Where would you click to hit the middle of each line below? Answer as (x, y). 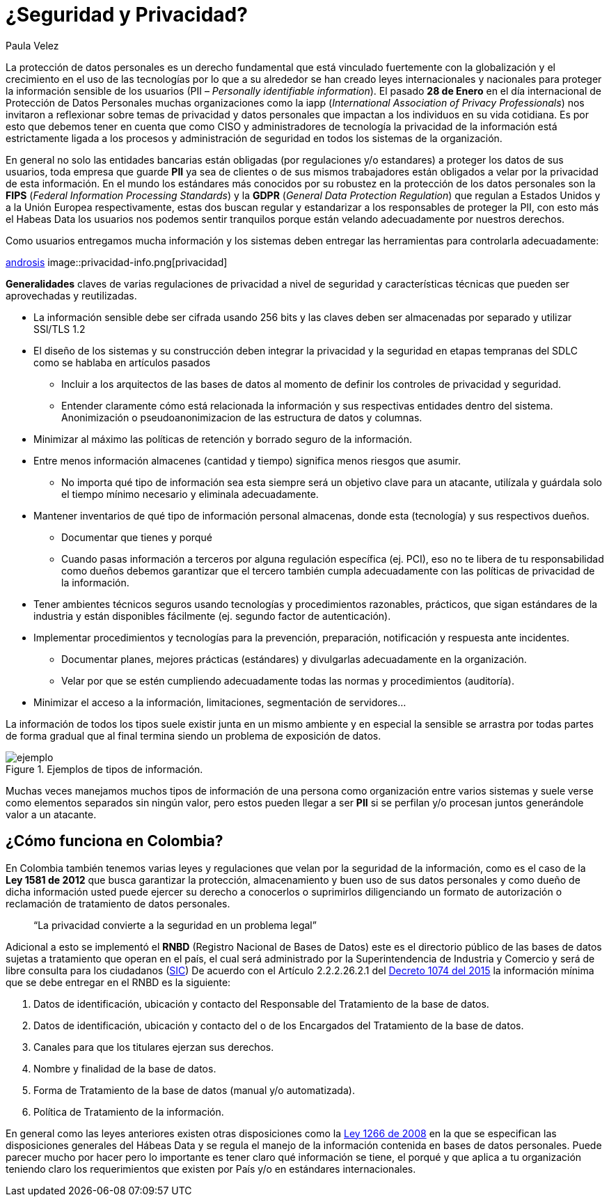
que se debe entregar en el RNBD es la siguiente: (118, 982)
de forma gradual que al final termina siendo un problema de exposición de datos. (193, 735)
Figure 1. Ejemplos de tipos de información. (104, 769)
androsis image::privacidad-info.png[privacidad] (117, 262)
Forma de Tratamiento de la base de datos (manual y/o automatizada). (194, 1090)
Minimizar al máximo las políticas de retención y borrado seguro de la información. (223, 439)
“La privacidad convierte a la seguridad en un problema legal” (175, 925)
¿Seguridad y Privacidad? (127, 15)
